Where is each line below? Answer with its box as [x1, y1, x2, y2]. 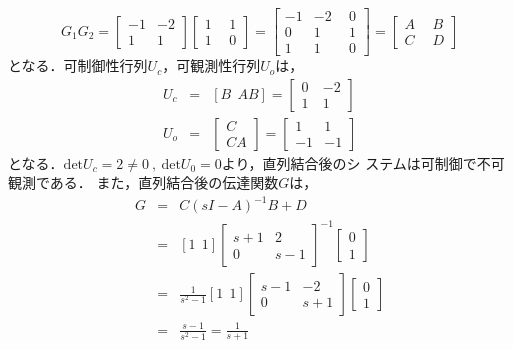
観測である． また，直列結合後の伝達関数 [8, 172, 279, 193]
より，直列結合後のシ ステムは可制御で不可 [221, 152, 505, 173]
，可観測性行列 [162, 55, 261, 76]
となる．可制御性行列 [8, 55, 148, 76]
